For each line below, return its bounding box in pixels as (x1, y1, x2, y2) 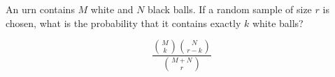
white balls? (252, 15, 304, 30)
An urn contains (6, 2, 75, 16)
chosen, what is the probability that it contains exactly (6, 15, 241, 30)
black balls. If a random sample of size (148, 2, 312, 16)
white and (90, 2, 134, 16)
